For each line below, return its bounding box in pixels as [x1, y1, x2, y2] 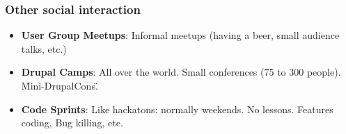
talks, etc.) [21, 41, 67, 56]
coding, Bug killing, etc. [21, 115, 123, 130]
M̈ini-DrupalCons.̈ [21, 78, 98, 92]
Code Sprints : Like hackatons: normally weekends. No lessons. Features [21, 101, 333, 116]
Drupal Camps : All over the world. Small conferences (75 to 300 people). [21, 65, 341, 79]
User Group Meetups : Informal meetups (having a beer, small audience [21, 28, 340, 42]
